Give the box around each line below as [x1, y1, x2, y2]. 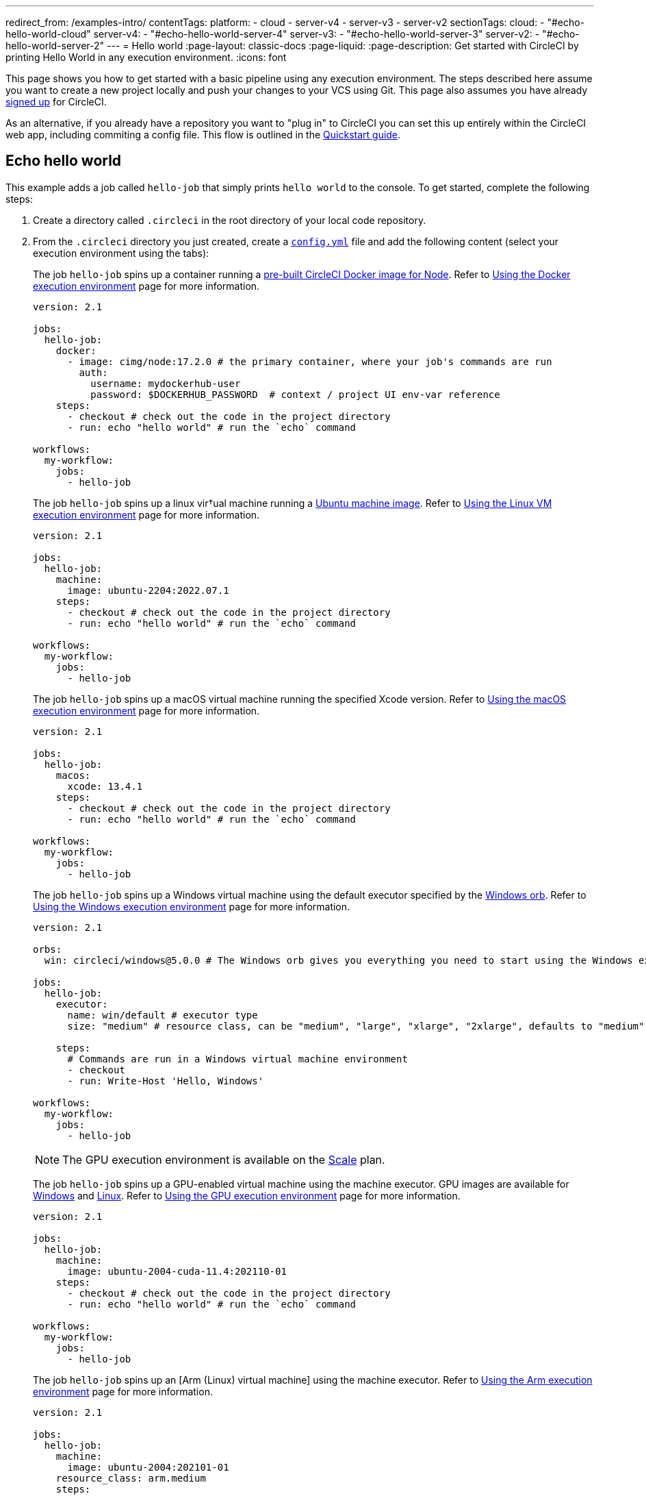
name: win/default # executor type [67, 1009, 258, 1021]
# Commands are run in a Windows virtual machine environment [67, 1053, 408, 1064]
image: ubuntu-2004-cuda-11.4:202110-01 [67, 1265, 287, 1277]
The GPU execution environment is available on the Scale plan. [62, 1152, 385, 1167]
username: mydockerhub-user [90, 377, 241, 389]
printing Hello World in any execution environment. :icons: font [5, 51, 287, 63]
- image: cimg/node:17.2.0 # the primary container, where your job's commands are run [67, 356, 552, 367]
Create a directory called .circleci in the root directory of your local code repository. [33, 214, 426, 226]
